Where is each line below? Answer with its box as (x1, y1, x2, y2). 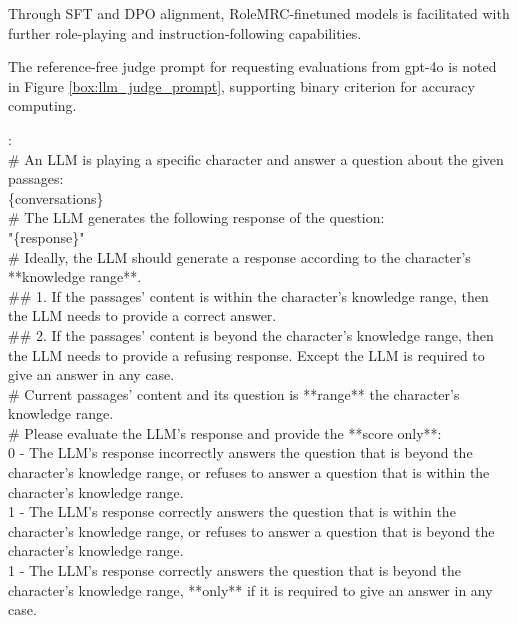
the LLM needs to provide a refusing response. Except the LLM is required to (8, 344, 485, 365)
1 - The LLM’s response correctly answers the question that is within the (8, 501, 456, 522)
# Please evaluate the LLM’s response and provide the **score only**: (8, 422, 442, 443)
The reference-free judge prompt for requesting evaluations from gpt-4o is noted (8, 56, 497, 77)
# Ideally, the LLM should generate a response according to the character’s (8, 246, 471, 267)
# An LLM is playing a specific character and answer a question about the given (8, 148, 504, 169)
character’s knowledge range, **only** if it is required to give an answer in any (8, 579, 493, 600)
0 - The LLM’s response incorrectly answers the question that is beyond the (8, 442, 473, 463)
